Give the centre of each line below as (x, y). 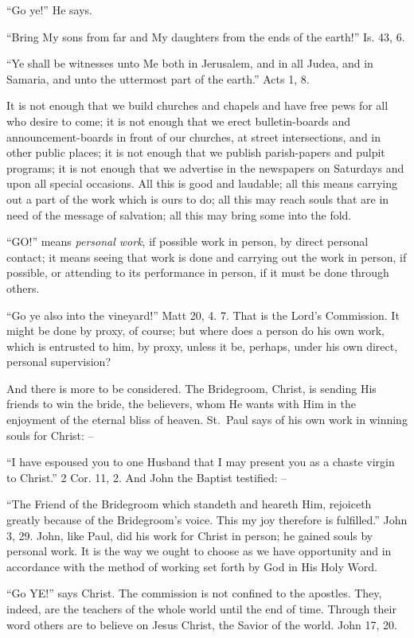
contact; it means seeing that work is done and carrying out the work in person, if (207, 257)
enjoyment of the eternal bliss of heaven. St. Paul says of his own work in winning (207, 420)
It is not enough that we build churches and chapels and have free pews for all (197, 105)
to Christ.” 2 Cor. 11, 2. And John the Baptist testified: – (147, 477)
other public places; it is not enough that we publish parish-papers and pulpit (196, 152)
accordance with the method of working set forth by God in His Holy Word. (192, 566)
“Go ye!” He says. (49, 10)
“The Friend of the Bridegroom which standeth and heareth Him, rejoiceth (189, 504)
